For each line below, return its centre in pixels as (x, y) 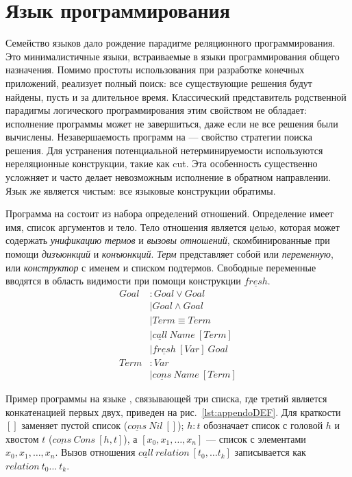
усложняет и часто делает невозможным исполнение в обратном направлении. (168, 177)
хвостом (22, 438)
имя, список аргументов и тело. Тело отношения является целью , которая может (173, 227)
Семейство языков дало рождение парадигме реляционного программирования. (171, 43)
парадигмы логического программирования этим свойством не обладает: (156, 110)
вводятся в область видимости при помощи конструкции (123, 281)
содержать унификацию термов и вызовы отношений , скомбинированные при (168, 240)
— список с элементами (256, 438)
